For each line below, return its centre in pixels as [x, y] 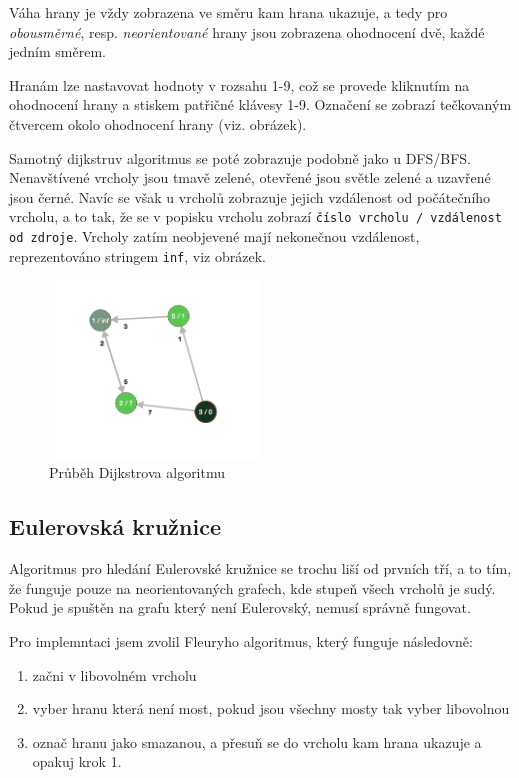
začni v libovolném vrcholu [114, 674]
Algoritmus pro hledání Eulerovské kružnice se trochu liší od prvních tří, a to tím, [260, 568]
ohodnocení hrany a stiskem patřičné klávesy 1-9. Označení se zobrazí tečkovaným [260, 104]
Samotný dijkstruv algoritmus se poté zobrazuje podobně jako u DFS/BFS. [240, 157]
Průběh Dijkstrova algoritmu [137, 472]
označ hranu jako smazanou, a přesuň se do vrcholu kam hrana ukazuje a [257, 741]
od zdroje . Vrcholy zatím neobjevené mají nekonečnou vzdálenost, [214, 236]
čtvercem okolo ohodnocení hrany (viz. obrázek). [158, 123]
